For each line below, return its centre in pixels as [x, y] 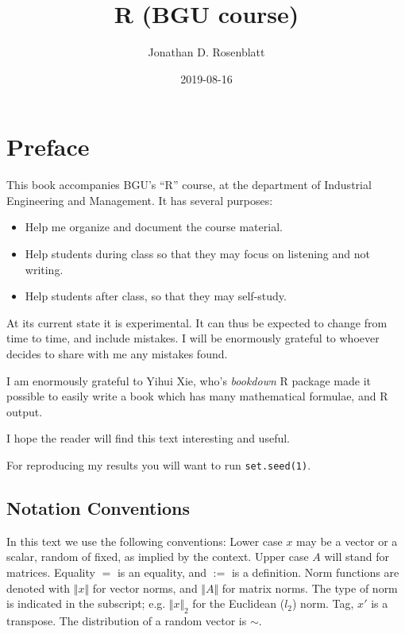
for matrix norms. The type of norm [310, 588]
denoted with [39, 588]
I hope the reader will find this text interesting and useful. [148, 438]
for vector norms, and [145, 588]
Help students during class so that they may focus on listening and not [197, 254]
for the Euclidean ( [239, 603]
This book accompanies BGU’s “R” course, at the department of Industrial [189, 185]
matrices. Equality [51, 572]
